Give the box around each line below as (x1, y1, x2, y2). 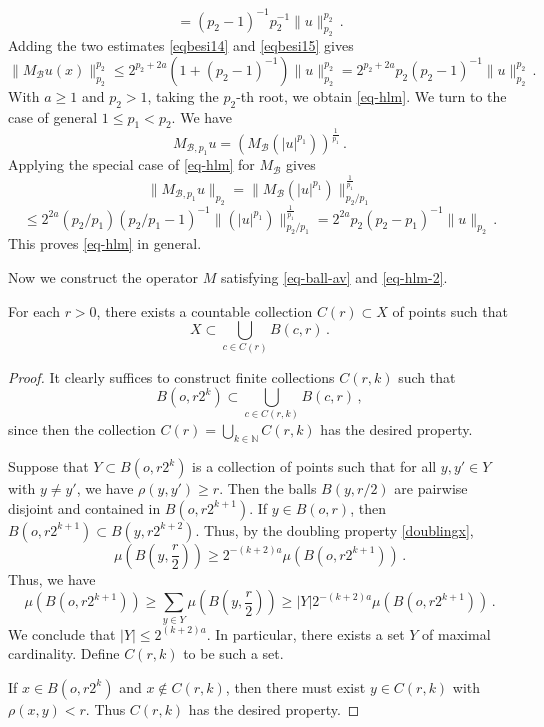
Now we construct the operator (8, 267, 198, 288)
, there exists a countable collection (96, 300, 313, 321)
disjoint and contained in (8, 497, 161, 518)
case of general (8, 106, 98, 127)
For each (8, 300, 60, 321)
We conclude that (8, 623, 116, 644)
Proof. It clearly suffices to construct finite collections (8, 366, 335, 387)
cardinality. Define (8, 643, 120, 664)
